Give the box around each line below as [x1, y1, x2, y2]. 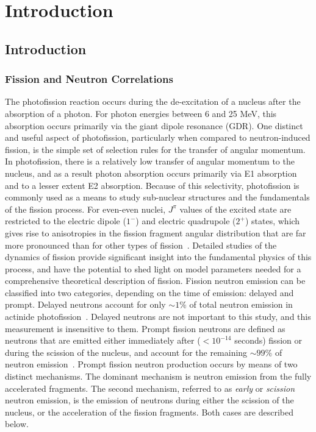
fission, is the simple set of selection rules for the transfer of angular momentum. [5, 143, 306, 155]
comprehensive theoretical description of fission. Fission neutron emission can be [5, 274, 306, 287]
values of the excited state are [179, 202, 292, 215]
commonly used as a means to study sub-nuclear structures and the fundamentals [5, 191, 310, 204]
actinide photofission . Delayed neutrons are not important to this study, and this [5, 310, 311, 323]
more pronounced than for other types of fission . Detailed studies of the [5, 238, 277, 251]
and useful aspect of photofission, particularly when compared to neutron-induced [5, 131, 311, 144]
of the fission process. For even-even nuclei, [5, 202, 166, 215]
